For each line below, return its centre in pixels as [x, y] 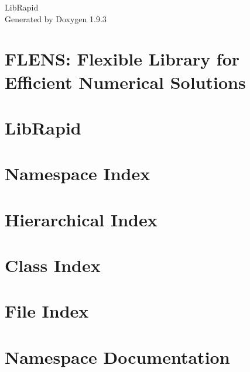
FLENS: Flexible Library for [122, 59]
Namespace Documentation [117, 356]
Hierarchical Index [81, 219]
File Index [47, 311]
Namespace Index [78, 173]
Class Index [53, 265]
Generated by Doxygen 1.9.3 [56, 18]
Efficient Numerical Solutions [125, 82]
